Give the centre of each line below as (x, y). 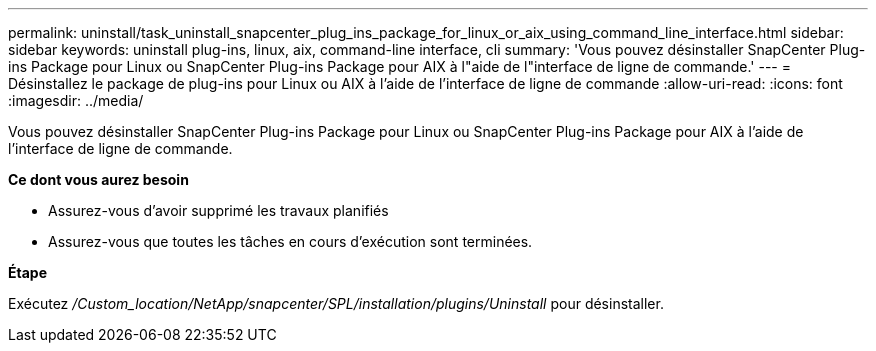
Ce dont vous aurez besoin (98, 179)
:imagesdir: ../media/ (76, 100)
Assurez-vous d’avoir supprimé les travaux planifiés (218, 210)
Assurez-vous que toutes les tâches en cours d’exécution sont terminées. (290, 241)
